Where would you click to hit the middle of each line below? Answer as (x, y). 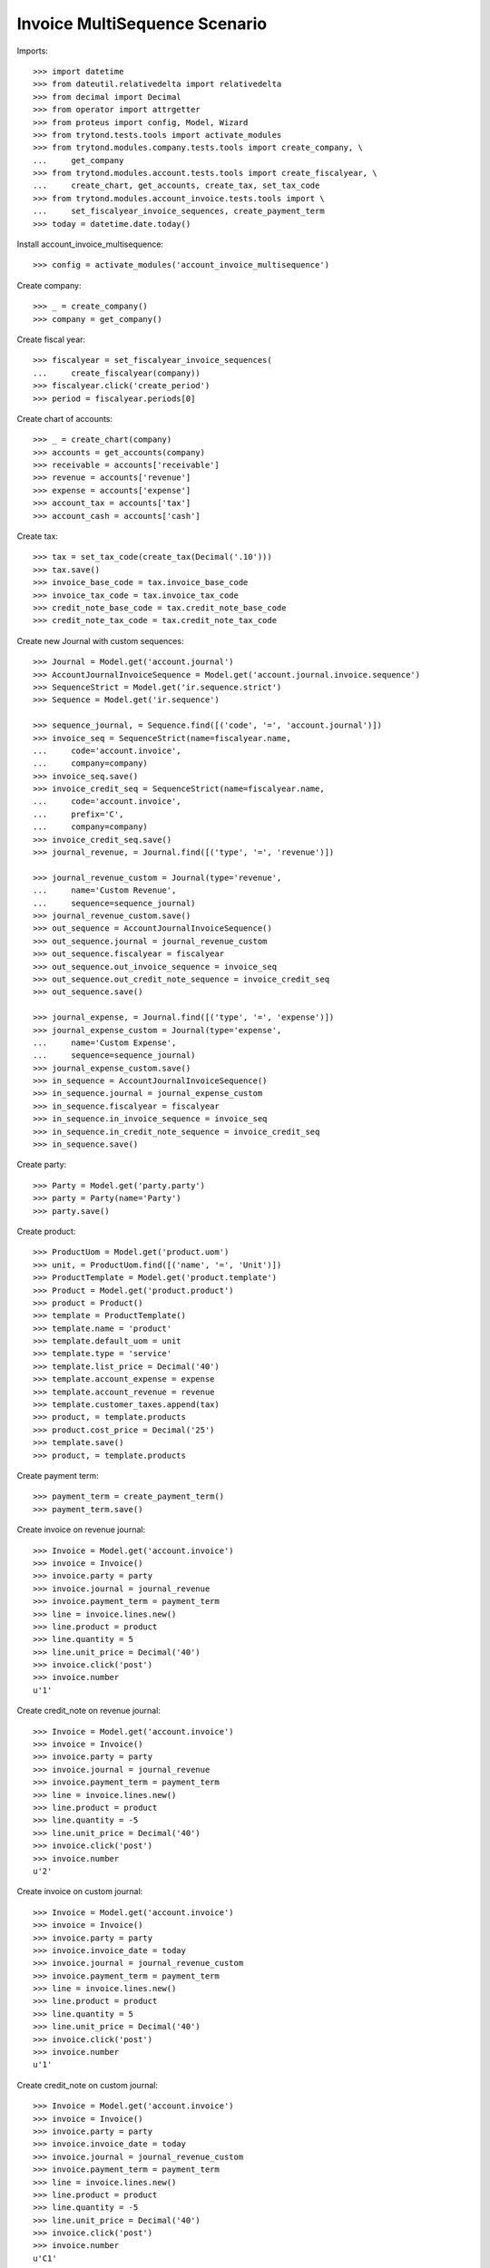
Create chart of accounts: (65, 418)
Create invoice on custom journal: (80, 1892)
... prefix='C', (78, 814)
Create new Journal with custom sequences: (100, 640)
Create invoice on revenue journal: (81, 1530)
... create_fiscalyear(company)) (117, 373)
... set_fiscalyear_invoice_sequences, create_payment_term (179, 211)
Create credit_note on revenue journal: (88, 1711)
